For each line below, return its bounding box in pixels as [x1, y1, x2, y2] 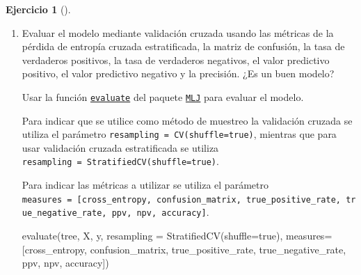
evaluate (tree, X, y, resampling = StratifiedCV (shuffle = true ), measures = [22, 228, 332, 243]
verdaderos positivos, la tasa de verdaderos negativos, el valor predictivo [22, 52, 330, 67]
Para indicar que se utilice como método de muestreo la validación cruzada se [22, 113, 353, 127]
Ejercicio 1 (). [6, 2, 71, 16]
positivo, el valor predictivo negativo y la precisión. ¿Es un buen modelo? [22, 66, 335, 81]
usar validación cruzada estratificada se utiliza [22, 140, 219, 155]
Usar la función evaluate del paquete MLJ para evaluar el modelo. [22, 89, 304, 104]
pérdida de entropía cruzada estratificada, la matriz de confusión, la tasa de [22, 39, 345, 54]
